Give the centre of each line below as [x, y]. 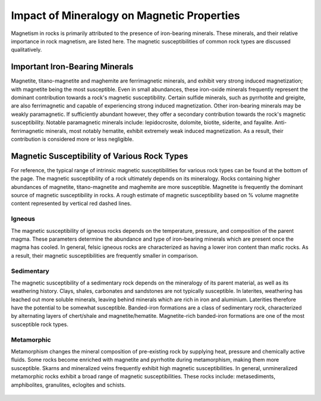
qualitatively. [26, 50]
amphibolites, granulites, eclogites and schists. [68, 385]
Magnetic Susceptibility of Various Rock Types [100, 156]
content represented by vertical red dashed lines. [71, 203]
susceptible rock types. [40, 324]
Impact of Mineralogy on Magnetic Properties [125, 15]
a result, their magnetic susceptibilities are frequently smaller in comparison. [105, 255]
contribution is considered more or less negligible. [72, 139]
